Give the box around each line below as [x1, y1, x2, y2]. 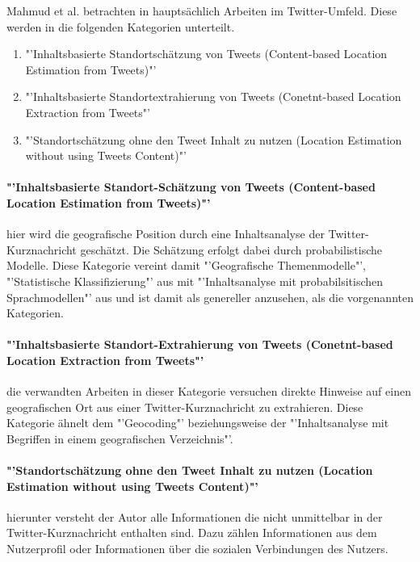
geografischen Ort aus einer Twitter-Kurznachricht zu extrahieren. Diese [6, 398, 363, 415]
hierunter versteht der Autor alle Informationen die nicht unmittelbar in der [6, 508, 383, 525]
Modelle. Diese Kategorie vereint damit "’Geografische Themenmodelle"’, [6, 257, 367, 274]
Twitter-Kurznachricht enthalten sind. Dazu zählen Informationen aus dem [6, 524, 377, 541]
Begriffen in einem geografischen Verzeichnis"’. [6, 430, 233, 447]
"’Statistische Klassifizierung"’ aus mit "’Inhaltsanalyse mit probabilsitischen [6, 272, 384, 289]
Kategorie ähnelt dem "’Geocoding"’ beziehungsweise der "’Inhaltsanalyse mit [6, 414, 389, 431]
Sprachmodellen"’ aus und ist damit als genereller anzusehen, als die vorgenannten [6, 288, 414, 305]
